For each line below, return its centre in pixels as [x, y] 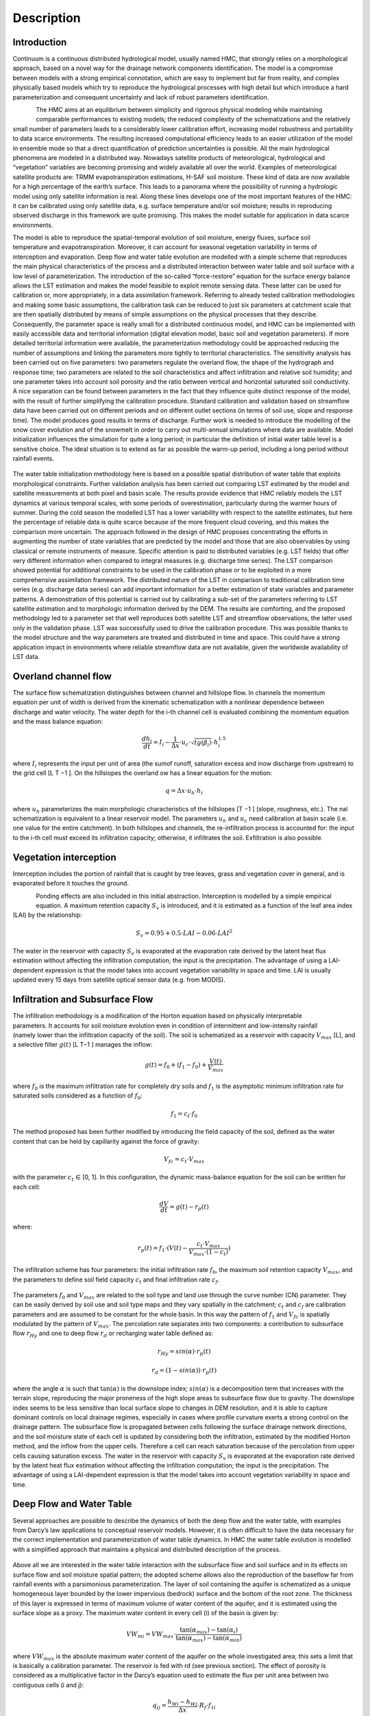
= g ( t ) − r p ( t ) [189, 1207]
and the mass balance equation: [58, 721]
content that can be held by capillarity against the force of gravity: [106, 1141]
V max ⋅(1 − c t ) [209, 1253]
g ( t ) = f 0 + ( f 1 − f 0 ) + [176, 1066]
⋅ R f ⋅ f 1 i [206, 1706]
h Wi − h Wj [183, 1702]
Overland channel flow [62, 676]
